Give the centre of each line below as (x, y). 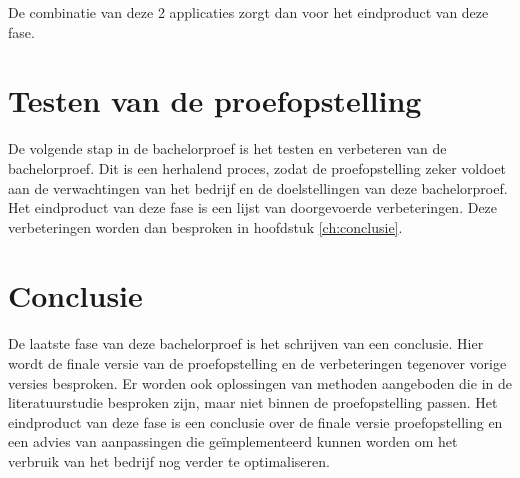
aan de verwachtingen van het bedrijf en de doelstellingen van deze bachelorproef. (258, 187)
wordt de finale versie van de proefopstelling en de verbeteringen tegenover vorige (257, 363)
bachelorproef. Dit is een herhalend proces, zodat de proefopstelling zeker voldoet (257, 167)
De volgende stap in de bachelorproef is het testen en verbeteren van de (227, 148)
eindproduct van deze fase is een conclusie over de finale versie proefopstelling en (255, 421)
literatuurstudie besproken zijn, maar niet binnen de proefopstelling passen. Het (253, 402)
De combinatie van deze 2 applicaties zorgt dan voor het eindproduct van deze (248, 12)
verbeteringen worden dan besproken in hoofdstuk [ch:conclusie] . (205, 226)
